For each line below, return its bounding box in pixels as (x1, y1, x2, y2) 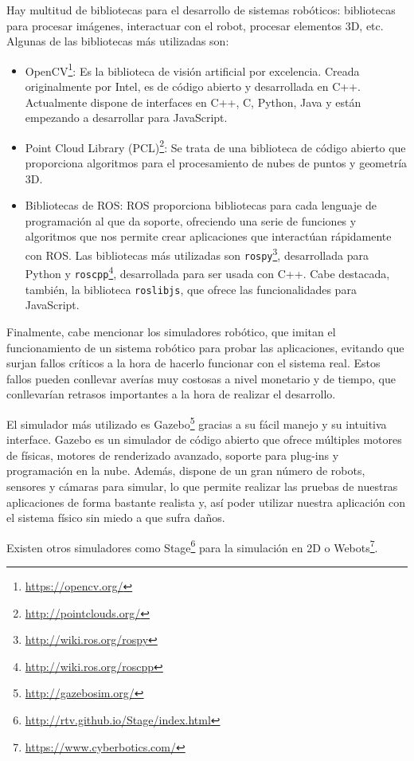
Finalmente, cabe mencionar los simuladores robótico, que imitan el (6, 323, 336, 339)
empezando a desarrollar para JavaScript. (25, 109, 228, 126)
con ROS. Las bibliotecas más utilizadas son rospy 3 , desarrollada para (25, 245, 369, 263)
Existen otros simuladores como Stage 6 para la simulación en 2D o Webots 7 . (6, 536, 378, 555)
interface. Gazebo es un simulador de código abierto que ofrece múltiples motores (6, 431, 402, 448)
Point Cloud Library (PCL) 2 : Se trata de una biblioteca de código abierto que (25, 136, 406, 155)
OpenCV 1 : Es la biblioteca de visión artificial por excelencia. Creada (25, 60, 360, 79)
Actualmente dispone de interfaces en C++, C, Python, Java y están (25, 93, 361, 110)
